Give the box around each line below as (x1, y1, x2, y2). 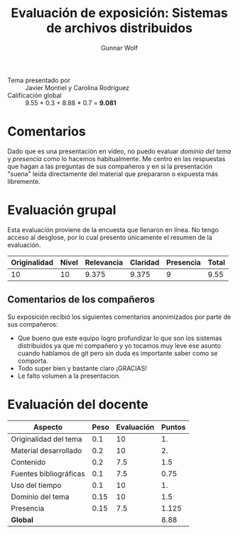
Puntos (161, 422, 186, 432)
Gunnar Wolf (100, 43, 139, 52)
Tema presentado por (7, 76, 71, 85)
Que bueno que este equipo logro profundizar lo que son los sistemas (17, 334, 222, 342)
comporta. (17, 356, 48, 365)
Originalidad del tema (11, 434, 82, 444)
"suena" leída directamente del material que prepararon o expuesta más (7, 169, 219, 178)
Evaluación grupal (7, 202, 117, 218)
